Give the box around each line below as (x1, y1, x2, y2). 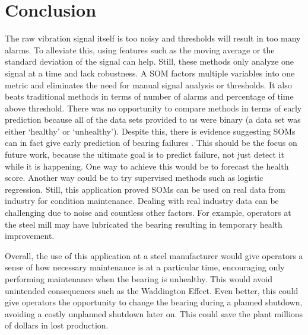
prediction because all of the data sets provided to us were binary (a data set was (5, 113, 301, 126)
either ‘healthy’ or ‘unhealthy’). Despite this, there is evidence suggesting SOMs (5, 125, 296, 137)
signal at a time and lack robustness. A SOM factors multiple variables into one (5, 66, 295, 79)
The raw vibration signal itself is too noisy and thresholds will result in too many (5, 32, 301, 44)
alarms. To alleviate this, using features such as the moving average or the (5, 43, 275, 56)
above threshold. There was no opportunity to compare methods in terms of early (5, 101, 302, 114)
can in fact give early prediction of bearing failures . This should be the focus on (5, 136, 297, 149)
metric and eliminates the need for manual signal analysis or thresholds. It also (5, 78, 292, 91)
